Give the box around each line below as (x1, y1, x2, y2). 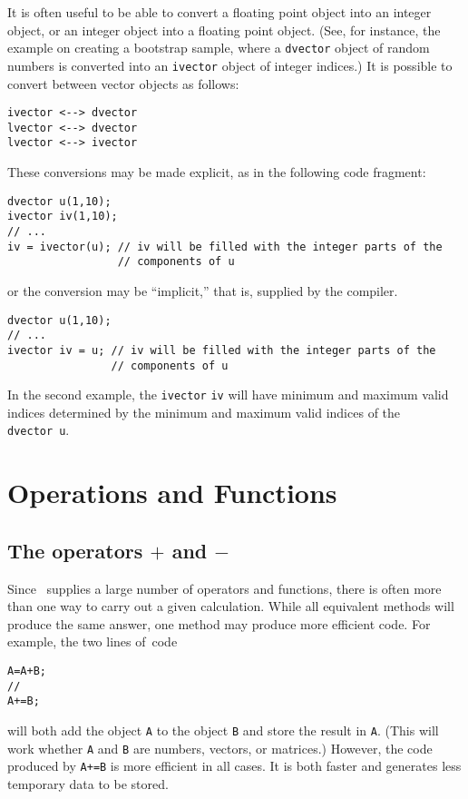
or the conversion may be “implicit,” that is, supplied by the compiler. (7, 281, 398, 300)
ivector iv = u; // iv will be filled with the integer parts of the (7, 343, 436, 357)
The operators (7, 536, 143, 564)
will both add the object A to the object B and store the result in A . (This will (7, 720, 439, 739)
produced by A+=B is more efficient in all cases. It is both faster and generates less (7, 756, 462, 775)
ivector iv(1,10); (7, 210, 118, 223)
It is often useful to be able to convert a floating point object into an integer (7, 3, 432, 21)
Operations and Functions (7, 474, 337, 511)
